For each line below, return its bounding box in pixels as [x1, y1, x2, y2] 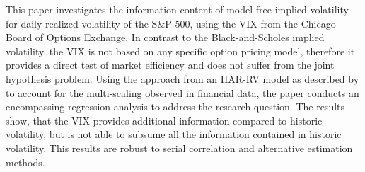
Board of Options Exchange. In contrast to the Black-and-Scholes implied [6, 30, 325, 45]
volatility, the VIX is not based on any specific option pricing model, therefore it [6, 43, 355, 58]
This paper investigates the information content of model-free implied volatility [6, 2, 349, 16]
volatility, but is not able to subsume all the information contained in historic [6, 127, 342, 142]
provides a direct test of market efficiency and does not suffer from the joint [6, 57, 335, 72]
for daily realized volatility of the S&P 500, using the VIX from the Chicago [6, 16, 336, 30]
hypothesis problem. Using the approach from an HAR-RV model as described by [6, 71, 359, 86]
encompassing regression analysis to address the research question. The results [6, 99, 345, 114]
